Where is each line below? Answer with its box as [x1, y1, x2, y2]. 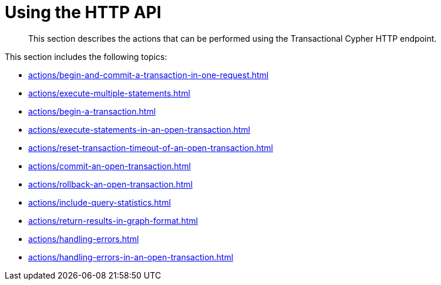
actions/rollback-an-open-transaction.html [28, 179, 193, 189]
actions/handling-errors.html [28, 233, 139, 244]
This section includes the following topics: [5, 51, 167, 62]
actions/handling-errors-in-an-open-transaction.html [28, 252, 234, 262]
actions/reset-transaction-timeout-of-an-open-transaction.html [28, 142, 273, 153]
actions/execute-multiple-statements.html [28, 88, 190, 98]
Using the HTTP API [5, 2, 161, 22]
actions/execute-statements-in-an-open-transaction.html [28, 124, 250, 135]
